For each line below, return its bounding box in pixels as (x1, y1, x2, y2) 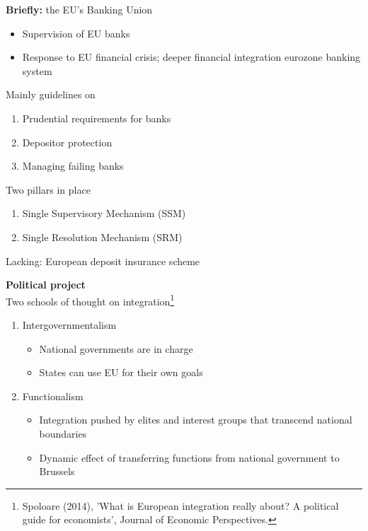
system (22, 63, 52, 78)
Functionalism (22, 388, 84, 403)
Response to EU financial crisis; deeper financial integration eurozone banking (22, 49, 361, 64)
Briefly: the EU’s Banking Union (6, 2, 153, 16)
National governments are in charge (39, 341, 193, 356)
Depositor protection (22, 134, 113, 149)
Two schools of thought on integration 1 (6, 291, 175, 308)
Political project (6, 277, 86, 292)
